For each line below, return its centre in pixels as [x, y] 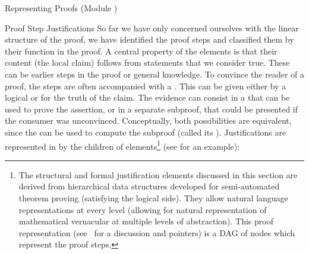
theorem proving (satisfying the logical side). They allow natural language [153, 197]
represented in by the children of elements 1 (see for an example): [122, 145]
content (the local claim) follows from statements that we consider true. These [147, 62]
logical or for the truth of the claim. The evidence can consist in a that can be [147, 97]
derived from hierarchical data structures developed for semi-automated [149, 186]
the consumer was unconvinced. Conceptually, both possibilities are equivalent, [148, 120]
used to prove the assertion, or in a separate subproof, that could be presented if [152, 109]
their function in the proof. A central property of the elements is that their [141, 51]
